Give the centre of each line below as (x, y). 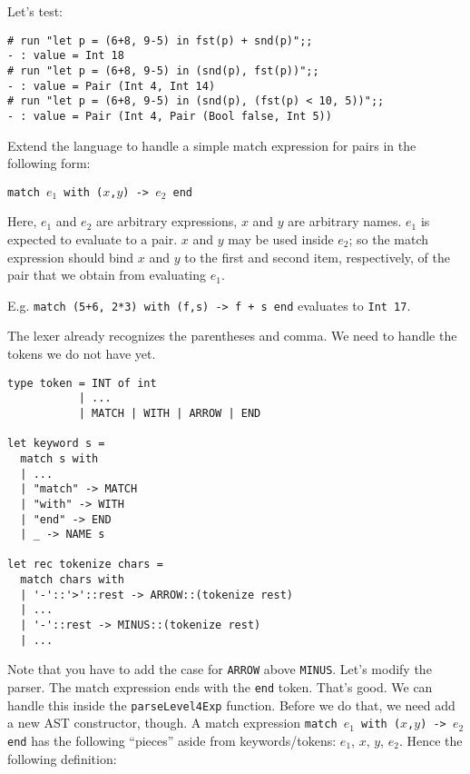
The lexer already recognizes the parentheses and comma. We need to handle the (232, 336)
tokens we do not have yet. (82, 353)
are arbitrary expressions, (166, 221)
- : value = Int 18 (66, 56)
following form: (49, 163)
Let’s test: (35, 11)
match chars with (72, 580)
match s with (59, 458)
